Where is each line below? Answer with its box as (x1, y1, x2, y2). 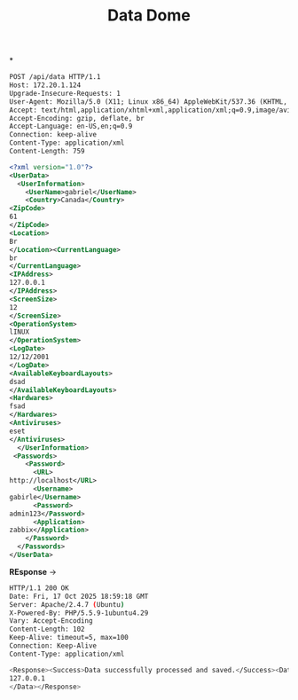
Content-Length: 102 (9, 625, 86, 634)
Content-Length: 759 (9, 147, 86, 156)
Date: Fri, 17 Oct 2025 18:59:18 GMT (9, 592, 149, 601)
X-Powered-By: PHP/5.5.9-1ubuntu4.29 (9, 609, 149, 617)
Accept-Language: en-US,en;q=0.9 (9, 122, 133, 131)
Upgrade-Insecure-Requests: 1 (9, 89, 122, 98)
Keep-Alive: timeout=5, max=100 (9, 633, 129, 642)
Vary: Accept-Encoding (9, 617, 93, 625)
